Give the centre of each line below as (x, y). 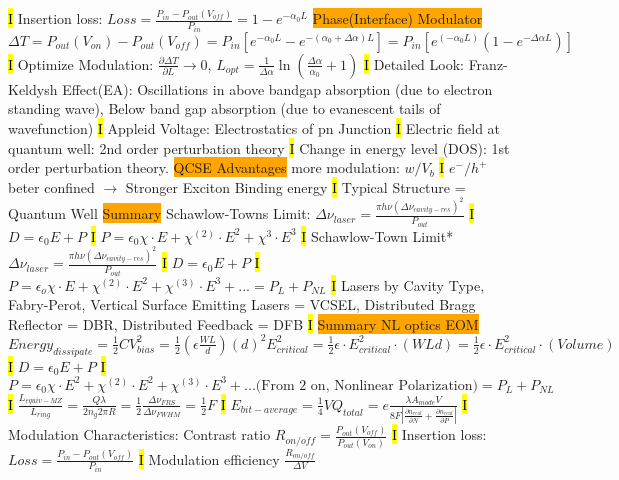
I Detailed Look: (414, 63)
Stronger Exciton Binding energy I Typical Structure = (295, 186)
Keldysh (33, 88)
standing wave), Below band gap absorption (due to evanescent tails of (224, 108)
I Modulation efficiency (209, 458)
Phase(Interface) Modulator (397, 18)
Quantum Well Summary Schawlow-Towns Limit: (159, 213)
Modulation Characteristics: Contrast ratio (139, 434)
